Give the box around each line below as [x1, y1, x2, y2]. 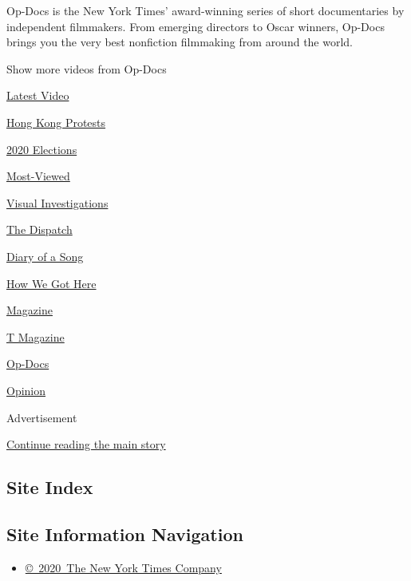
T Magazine [6, 328, 65, 345]
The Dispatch [6, 221, 73, 238]
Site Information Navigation [6, 521, 243, 546]
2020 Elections [6, 140, 77, 157]
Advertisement [6, 409, 77, 425]
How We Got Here [6, 275, 97, 291]
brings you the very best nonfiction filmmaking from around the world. [6, 34, 354, 50]
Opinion [6, 381, 46, 398]
